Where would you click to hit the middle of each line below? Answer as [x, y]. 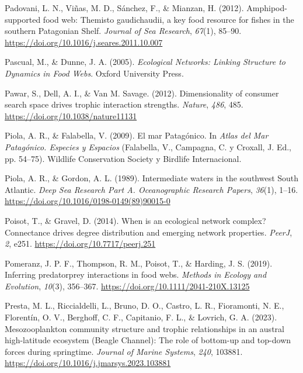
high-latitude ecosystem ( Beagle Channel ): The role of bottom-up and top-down [148, 340]
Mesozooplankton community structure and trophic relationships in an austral [144, 328]
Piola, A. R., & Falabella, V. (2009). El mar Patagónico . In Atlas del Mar [137, 135]
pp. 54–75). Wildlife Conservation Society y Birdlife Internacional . [123, 158]
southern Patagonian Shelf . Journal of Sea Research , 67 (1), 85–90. [123, 31]
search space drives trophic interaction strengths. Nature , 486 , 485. [124, 104]
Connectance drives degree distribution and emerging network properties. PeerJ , [149, 232]
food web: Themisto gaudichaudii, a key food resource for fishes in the [168, 19]
